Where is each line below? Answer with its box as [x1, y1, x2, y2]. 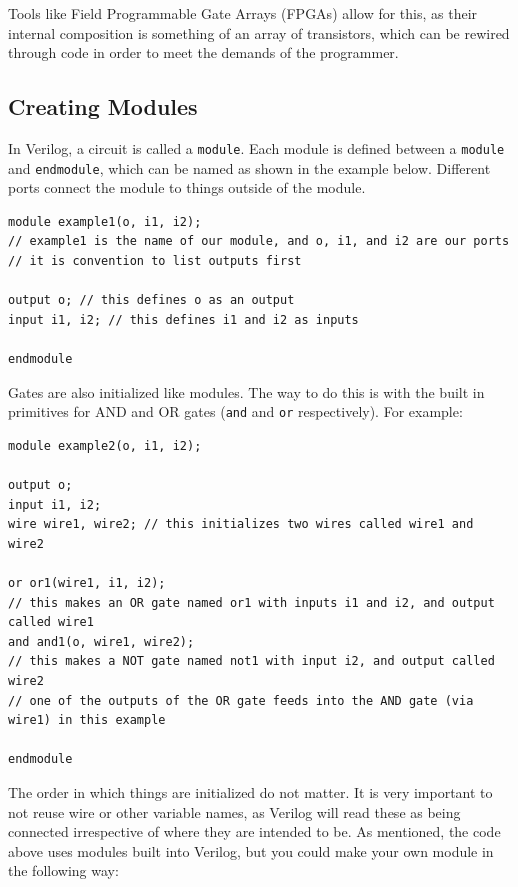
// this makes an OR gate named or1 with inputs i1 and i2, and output [8, 595, 495, 610]
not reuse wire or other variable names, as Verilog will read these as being [8, 801, 461, 822]
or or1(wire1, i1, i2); [8, 576, 166, 591]
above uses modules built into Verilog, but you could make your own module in [8, 840, 494, 861]
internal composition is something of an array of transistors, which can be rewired [8, 22, 510, 43]
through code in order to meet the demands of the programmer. [8, 42, 399, 63]
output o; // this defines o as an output [8, 293, 295, 308]
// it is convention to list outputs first [8, 254, 302, 269]
